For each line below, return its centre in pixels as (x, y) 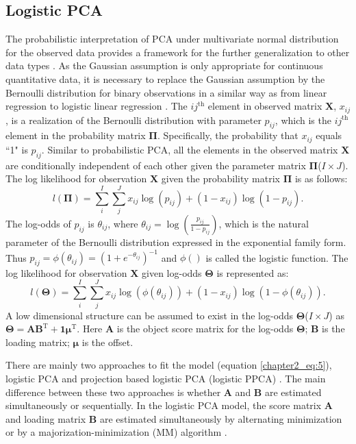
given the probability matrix (220, 178)
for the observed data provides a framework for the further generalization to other (178, 52)
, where (123, 223)
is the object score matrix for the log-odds (205, 329)
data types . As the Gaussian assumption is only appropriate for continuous (164, 65)
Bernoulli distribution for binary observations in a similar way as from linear (166, 92)
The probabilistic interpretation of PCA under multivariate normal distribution (172, 39)
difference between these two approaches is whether (113, 392)
